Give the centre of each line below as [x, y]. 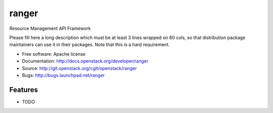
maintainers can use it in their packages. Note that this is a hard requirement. [89, 45]
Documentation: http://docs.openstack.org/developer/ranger [85, 61]
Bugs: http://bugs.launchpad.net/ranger [63, 75]
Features [24, 89]
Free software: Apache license [54, 54]
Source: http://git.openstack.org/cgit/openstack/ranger [79, 68]
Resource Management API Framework [50, 28]
